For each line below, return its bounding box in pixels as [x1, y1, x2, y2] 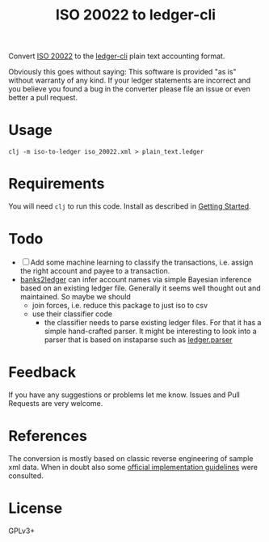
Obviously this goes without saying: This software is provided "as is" [8, 67, 237, 77]
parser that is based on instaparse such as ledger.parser [44, 335, 233, 345]
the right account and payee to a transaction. [19, 266, 170, 276]
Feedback [8, 363, 77, 382]
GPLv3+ [8, 526, 36, 536]
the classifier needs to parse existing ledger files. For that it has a [44, 318, 262, 327]
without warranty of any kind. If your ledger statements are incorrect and [8, 75, 251, 86]
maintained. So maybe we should [19, 292, 131, 301]
